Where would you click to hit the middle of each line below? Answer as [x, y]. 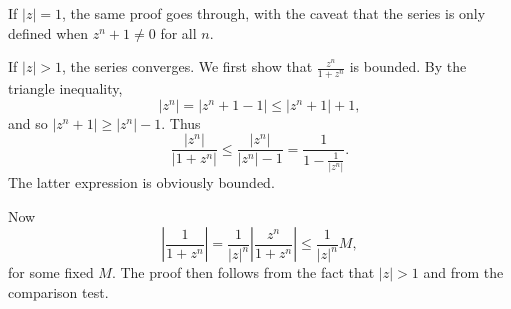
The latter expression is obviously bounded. [141, 181]
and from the [463, 272]
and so [28, 122]
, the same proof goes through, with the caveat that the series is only [273, 13]
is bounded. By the [408, 66]
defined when [48, 32]
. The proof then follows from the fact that [243, 272]
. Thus [181, 122]
